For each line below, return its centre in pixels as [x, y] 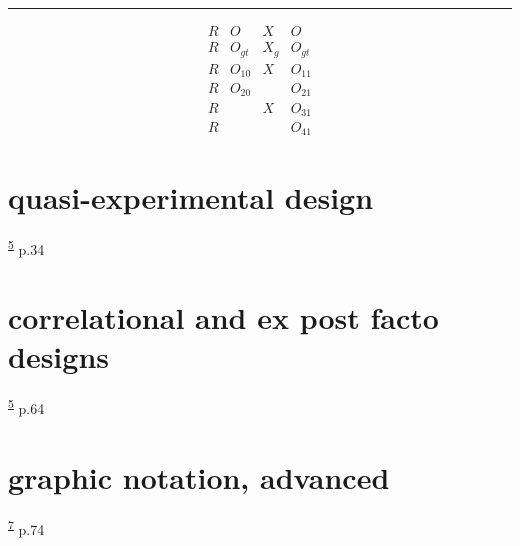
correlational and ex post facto [223, 317]
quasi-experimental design [191, 196]
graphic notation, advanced [199, 476]
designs [58, 356]
